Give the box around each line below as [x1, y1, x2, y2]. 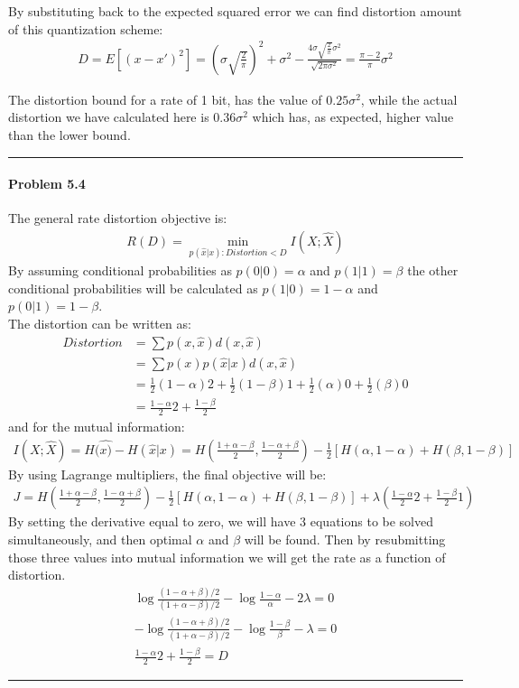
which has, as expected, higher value [252, 107, 454, 126]
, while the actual [360, 89, 458, 108]
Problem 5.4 [8, 174, 86, 193]
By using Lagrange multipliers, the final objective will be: [8, 464, 327, 483]
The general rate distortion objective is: [8, 209, 227, 228]
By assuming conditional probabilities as [8, 261, 232, 280]
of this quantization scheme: [8, 19, 163, 38]
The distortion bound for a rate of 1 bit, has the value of [8, 89, 322, 108]
